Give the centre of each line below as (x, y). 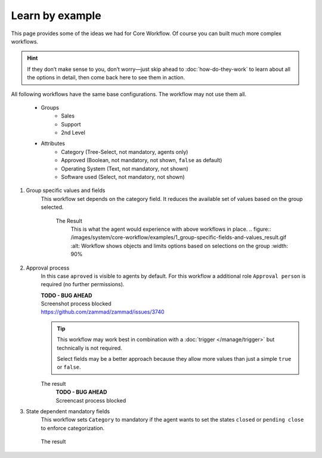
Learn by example (56, 16)
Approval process (48, 268)
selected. (52, 207)
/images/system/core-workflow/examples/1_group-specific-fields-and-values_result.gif (179, 237)
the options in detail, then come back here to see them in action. (106, 78)
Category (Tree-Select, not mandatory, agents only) (125, 151)
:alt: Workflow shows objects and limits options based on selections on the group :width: (179, 246)
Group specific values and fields (66, 190)
